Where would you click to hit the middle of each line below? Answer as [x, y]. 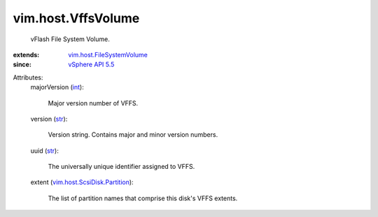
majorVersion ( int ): [57, 87]
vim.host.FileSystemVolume [108, 54]
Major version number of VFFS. [93, 103]
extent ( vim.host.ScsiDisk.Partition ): [82, 182]
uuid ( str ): [44, 151]
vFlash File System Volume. [70, 39]
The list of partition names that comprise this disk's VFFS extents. [143, 198]
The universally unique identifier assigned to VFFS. [121, 167]
